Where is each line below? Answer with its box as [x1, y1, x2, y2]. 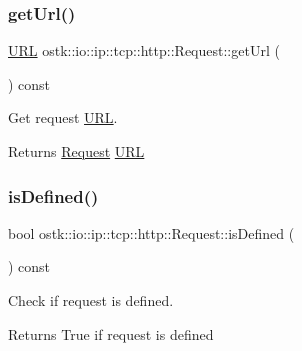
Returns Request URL [8, 141, 145, 161]
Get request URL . [8, 107, 118, 128]
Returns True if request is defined [8, 323, 214, 344]
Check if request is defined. [8, 290, 174, 310]
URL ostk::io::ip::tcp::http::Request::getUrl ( [8, 40, 280, 61]
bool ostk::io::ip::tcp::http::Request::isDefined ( [8, 222, 295, 243]
